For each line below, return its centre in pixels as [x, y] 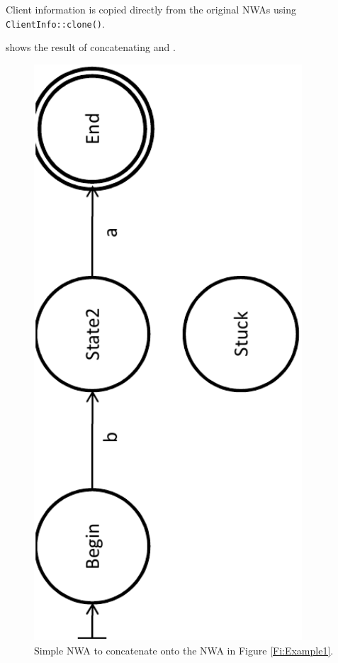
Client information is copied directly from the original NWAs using [151, 9]
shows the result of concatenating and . [91, 47]
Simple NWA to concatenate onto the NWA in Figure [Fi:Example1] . [184, 650]
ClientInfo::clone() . [55, 23]
